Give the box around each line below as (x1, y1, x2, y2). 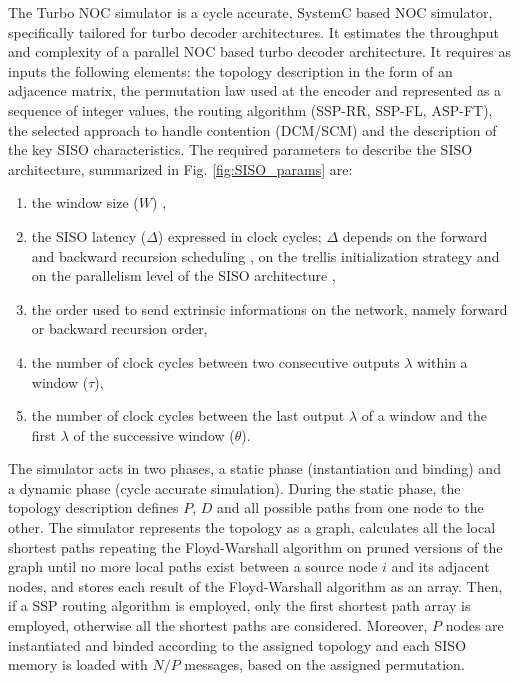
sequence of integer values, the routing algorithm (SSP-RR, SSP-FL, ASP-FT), (8, 99, 493, 120)
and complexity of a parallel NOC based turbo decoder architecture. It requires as (8, 41, 511, 62)
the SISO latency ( (31, 225, 147, 246)
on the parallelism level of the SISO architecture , (31, 265, 336, 286)
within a (417, 351, 468, 372)
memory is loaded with (8, 654, 148, 675)
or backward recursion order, (31, 318, 208, 339)
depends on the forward (342, 225, 488, 246)
